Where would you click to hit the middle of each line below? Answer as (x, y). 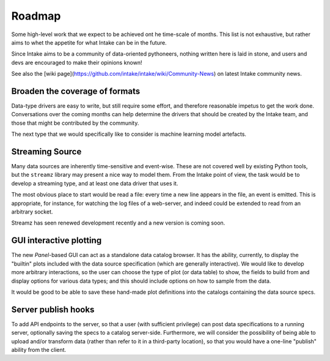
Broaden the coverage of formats (76, 91)
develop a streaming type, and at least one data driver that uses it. (95, 183)
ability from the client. (39, 349)
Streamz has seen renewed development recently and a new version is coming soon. (118, 223)
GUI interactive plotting (57, 241)
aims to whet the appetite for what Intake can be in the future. (89, 42)
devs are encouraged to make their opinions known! (77, 62)
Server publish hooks (53, 309)
